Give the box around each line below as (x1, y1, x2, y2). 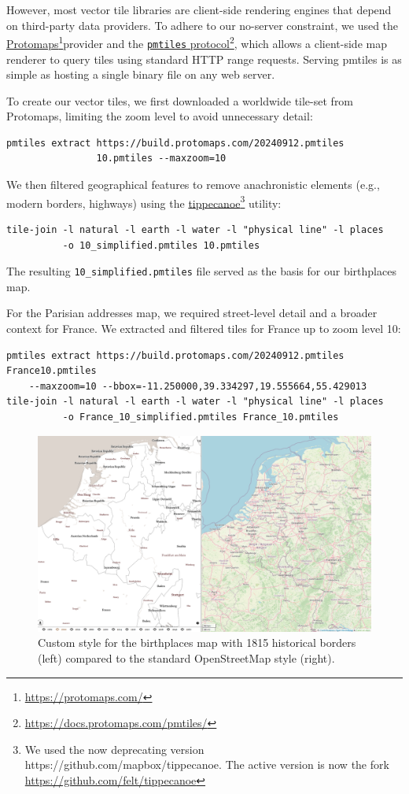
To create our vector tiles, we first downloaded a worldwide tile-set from (6, 92, 354, 109)
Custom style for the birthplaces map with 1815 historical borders (38, 634, 356, 651)
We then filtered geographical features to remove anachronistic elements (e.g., (6, 176, 380, 193)
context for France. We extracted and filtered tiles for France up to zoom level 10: (6, 319, 401, 336)
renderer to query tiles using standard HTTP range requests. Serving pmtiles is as (6, 50, 402, 67)
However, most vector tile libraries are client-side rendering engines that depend (6, 2, 392, 17)
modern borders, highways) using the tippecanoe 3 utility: (6, 192, 282, 211)
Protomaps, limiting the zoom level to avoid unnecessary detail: (6, 108, 313, 124)
